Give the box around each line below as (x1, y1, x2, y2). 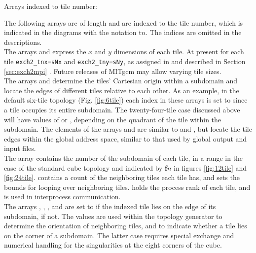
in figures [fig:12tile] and (174, 162, 247, 173)
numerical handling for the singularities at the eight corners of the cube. (4, 240, 222, 250)
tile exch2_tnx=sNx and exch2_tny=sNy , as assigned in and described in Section (4, 56, 246, 66)
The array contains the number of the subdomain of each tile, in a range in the (4, 152, 243, 163)
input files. (4, 143, 36, 153)
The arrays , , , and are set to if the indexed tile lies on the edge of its (4, 201, 216, 211)
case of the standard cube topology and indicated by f (4, 162, 168, 173)
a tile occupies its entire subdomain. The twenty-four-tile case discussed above (4, 105, 240, 114)
